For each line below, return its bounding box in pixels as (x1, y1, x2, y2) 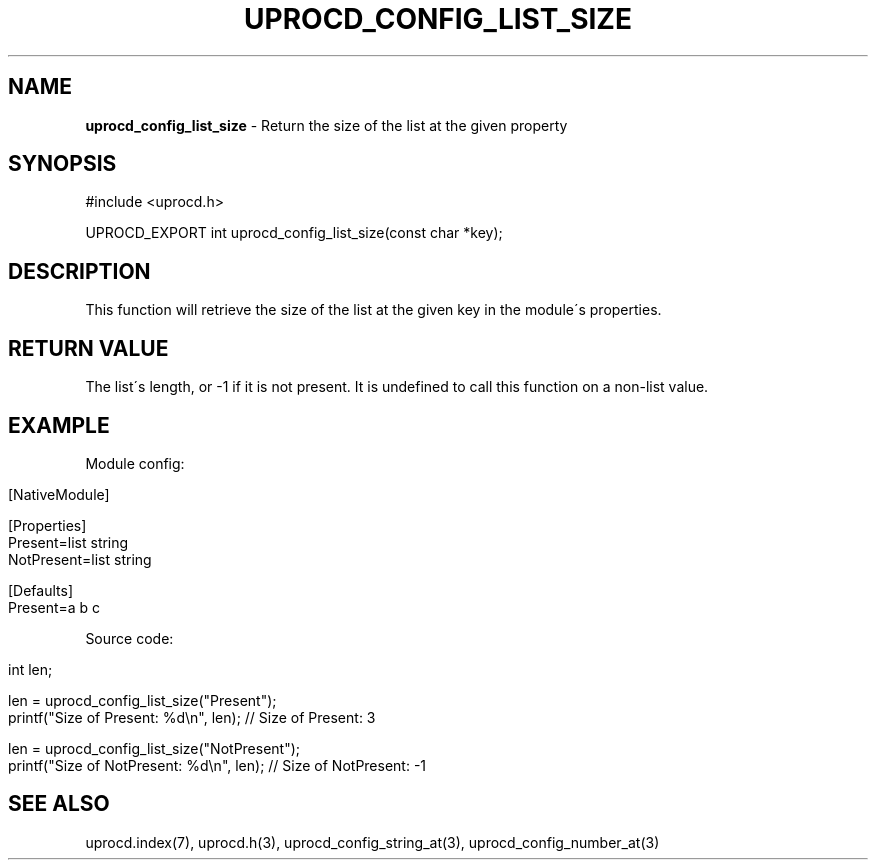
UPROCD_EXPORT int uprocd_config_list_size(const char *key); (85, 224, 503, 242)
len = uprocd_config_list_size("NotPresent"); (8, 739, 301, 757)
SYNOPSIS (8, 151, 117, 177)
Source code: (85, 629, 174, 647)
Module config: (85, 454, 185, 472)
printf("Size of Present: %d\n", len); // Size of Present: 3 (8, 708, 376, 726)
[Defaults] (8, 581, 74, 599)
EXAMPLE (8, 412, 110, 438)
